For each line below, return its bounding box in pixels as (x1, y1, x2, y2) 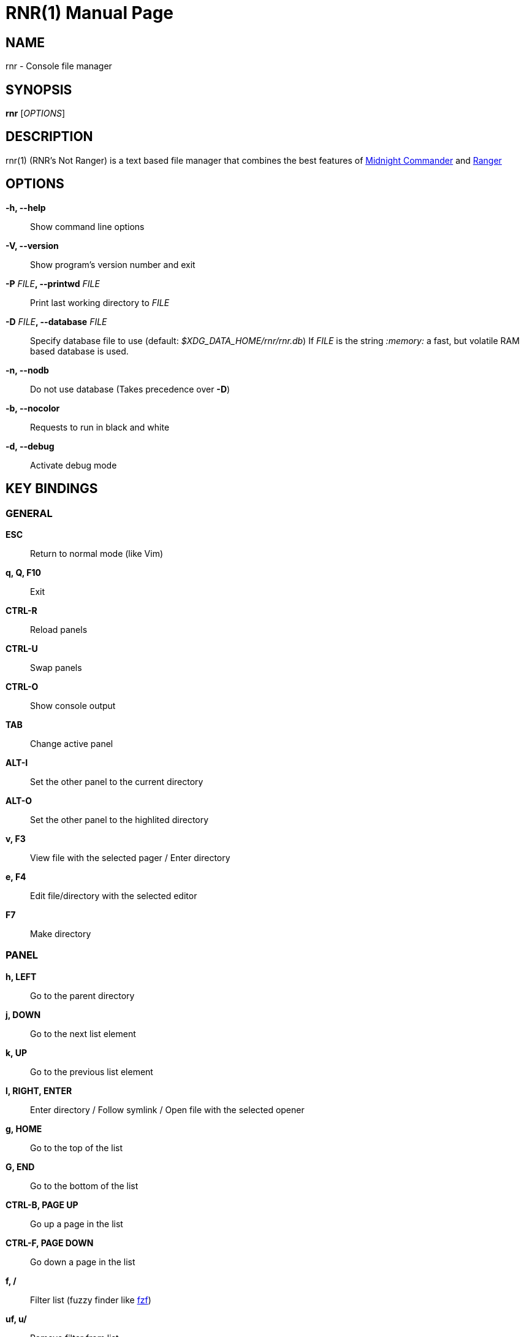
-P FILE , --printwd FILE (6, 278, 100, 289)
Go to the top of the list (30, 1142, 123, 1153)
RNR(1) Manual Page (6, 2, 174, 23)
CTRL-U (6, 643, 38, 654)
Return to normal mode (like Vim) (30, 548, 164, 559)
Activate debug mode (30, 459, 117, 470)
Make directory (30, 928, 91, 939)
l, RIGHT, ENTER (6, 1085, 72, 1096)
